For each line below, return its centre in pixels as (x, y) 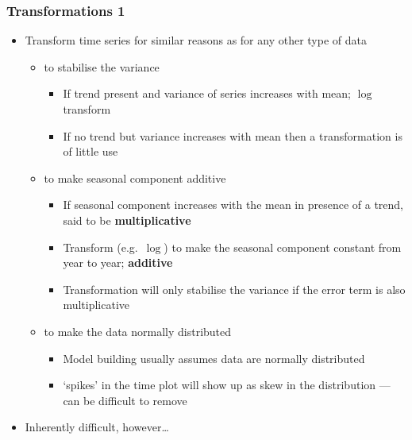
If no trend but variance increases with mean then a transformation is (233, 135)
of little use (90, 151)
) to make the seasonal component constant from (283, 247)
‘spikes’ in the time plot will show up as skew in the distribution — (227, 385)
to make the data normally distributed (138, 331)
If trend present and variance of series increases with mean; (207, 93)
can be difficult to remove (125, 400)
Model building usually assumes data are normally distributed (214, 358)
